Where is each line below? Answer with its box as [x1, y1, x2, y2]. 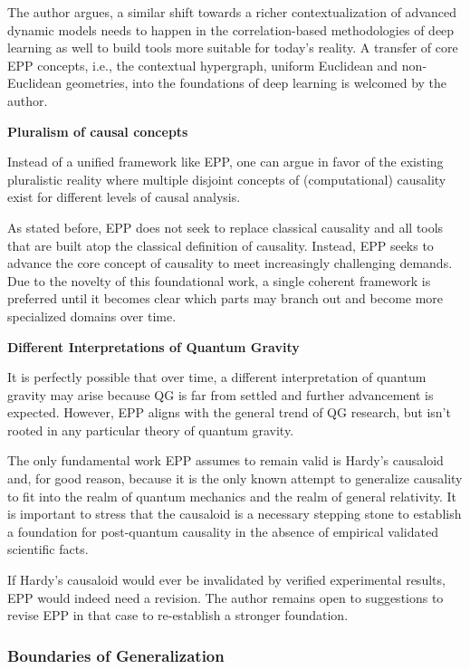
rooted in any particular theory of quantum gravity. [7, 420, 294, 439]
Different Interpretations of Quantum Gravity [7, 337, 300, 356]
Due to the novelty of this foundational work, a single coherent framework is [7, 271, 431, 290]
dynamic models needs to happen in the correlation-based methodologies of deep [7, 20, 455, 39]
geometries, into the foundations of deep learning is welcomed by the [65, 73, 447, 92]
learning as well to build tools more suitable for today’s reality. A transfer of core [7, 38, 458, 57]
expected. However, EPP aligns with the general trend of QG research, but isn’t [7, 403, 451, 422]
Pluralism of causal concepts [7, 121, 188, 140]
